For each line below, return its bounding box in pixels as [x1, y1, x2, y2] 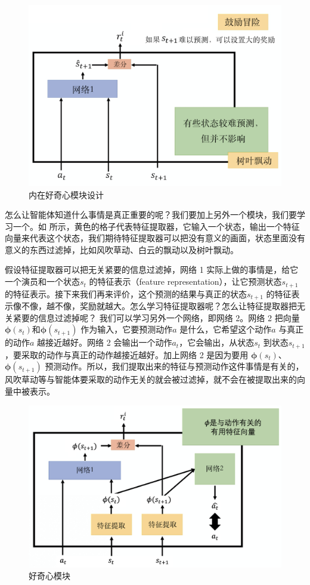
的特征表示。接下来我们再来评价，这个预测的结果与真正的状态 [5, 287, 247, 300]
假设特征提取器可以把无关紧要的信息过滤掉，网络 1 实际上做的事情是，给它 [5, 263, 299, 276]
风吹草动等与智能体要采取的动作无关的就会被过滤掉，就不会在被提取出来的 [5, 373, 297, 386]
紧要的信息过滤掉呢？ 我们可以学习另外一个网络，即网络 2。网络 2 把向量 [13, 311, 300, 324]
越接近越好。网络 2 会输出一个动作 [37, 336, 172, 349]
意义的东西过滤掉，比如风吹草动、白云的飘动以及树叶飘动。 [5, 243, 238, 255]
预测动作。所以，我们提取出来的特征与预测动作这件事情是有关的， [45, 360, 304, 372]
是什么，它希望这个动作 [179, 323, 272, 335]
